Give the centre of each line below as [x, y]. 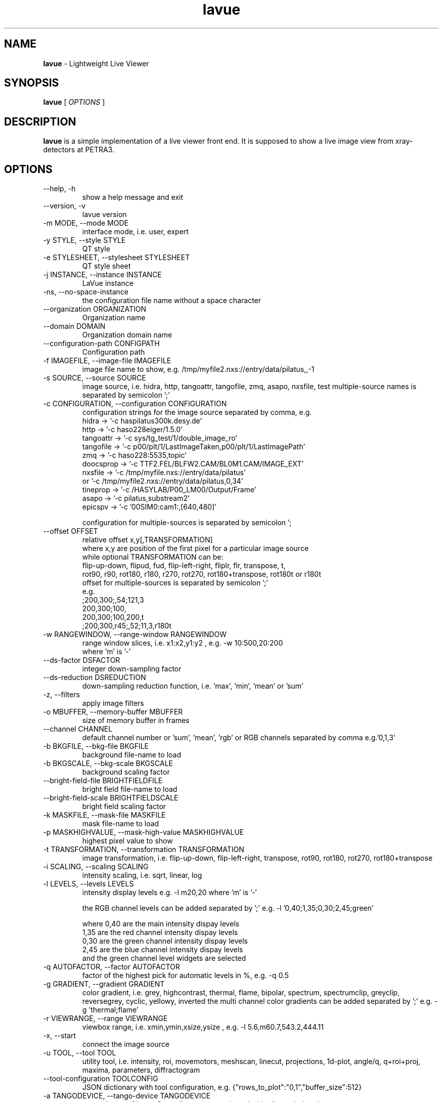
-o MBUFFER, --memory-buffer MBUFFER [113, 712]
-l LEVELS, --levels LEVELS [88, 884]
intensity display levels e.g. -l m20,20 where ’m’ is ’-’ [169, 893]
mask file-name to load [121, 824]
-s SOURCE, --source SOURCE [95, 378]
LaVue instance [108, 283]
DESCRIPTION [40, 121]
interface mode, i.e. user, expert [135, 232]
